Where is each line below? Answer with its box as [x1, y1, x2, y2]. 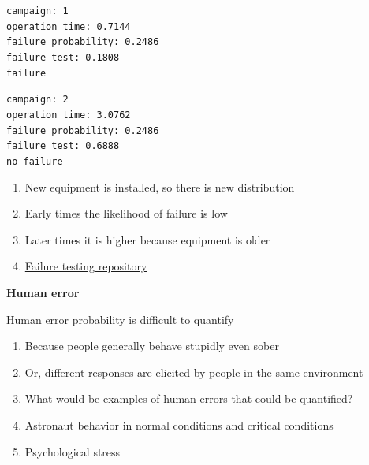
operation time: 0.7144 [6, 20, 131, 32]
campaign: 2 [6, 94, 69, 106]
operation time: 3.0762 [6, 109, 131, 121]
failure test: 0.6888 [6, 140, 120, 152]
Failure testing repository [24, 258, 147, 274]
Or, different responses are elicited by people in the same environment [24, 363, 363, 380]
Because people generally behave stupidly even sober [24, 337, 279, 354]
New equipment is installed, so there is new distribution [24, 178, 295, 195]
